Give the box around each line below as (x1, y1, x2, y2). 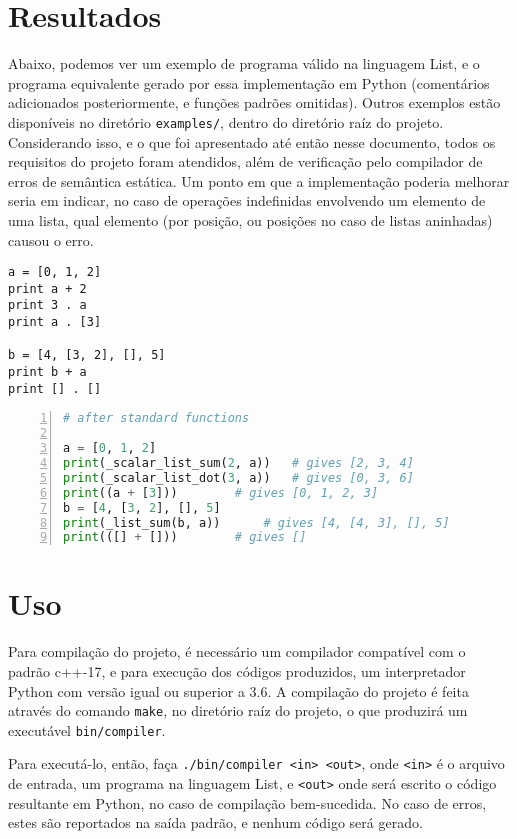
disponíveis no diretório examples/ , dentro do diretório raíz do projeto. (8, 111, 444, 132)
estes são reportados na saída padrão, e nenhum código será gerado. (8, 812, 423, 833)
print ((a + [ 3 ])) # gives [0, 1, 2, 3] (63, 485, 379, 500)
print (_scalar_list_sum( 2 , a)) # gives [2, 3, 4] (63, 456, 414, 470)
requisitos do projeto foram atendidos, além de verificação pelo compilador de (8, 151, 483, 172)
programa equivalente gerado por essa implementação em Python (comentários (8, 72, 490, 93)
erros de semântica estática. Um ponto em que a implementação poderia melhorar (8, 170, 510, 191)
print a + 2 (8, 281, 87, 296)
